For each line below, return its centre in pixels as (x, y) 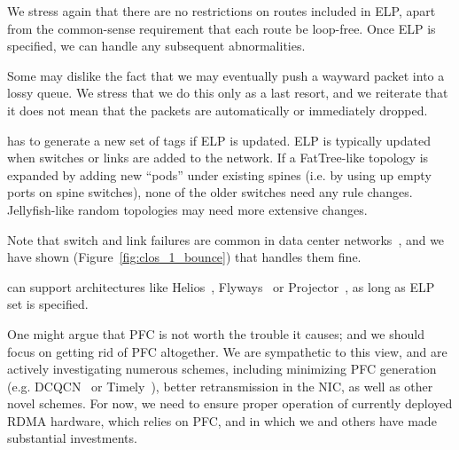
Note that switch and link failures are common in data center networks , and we (226, 239)
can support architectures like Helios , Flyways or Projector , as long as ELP (221, 286)
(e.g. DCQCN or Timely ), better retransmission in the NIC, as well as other (220, 386)
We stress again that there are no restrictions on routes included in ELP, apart (222, 11)
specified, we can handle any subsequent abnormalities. (156, 46)
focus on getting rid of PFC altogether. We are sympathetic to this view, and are (227, 351)
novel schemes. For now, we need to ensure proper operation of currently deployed (230, 403)
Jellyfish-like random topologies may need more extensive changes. (187, 209)
